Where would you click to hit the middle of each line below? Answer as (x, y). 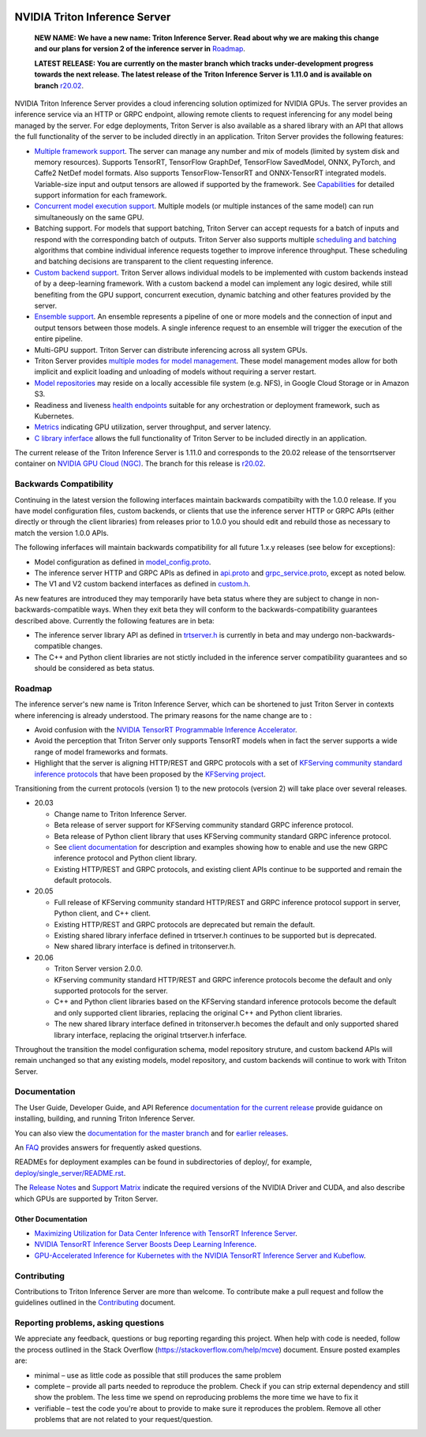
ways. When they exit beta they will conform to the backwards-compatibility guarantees (235, 610)
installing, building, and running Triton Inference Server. (105, 1119)
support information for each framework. (101, 195)
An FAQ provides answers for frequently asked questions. (108, 1147)
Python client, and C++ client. (103, 913)
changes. (87, 646)
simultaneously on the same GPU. (89, 217)
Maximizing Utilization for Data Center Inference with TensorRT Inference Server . (166, 1233)
